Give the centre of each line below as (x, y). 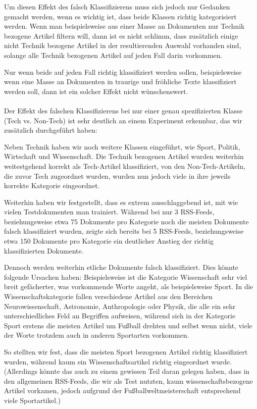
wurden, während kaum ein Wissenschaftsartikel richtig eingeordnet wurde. (118, 361)
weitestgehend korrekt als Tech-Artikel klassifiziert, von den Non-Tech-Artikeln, (125, 166)
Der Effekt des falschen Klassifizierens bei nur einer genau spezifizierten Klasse (123, 110)
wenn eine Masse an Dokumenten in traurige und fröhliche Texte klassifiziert (120, 81)
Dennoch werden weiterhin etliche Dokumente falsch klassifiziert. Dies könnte (121, 267)
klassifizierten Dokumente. (44, 250)
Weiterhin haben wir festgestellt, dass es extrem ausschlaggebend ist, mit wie (121, 202)
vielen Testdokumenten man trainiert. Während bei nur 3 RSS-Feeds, (109, 212)
